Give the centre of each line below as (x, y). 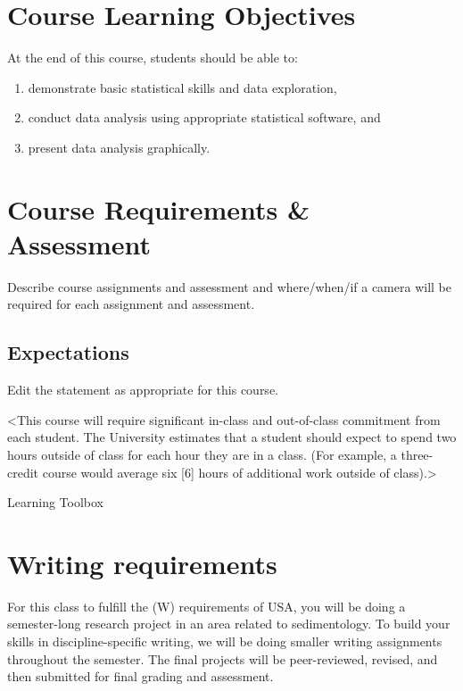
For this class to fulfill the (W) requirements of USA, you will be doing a (207, 606)
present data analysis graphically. (119, 147)
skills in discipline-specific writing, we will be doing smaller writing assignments (225, 641)
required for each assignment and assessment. (131, 304)
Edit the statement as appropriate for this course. (143, 390)
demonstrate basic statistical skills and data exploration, (182, 87)
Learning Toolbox (55, 502)
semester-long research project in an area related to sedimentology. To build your (229, 624)
